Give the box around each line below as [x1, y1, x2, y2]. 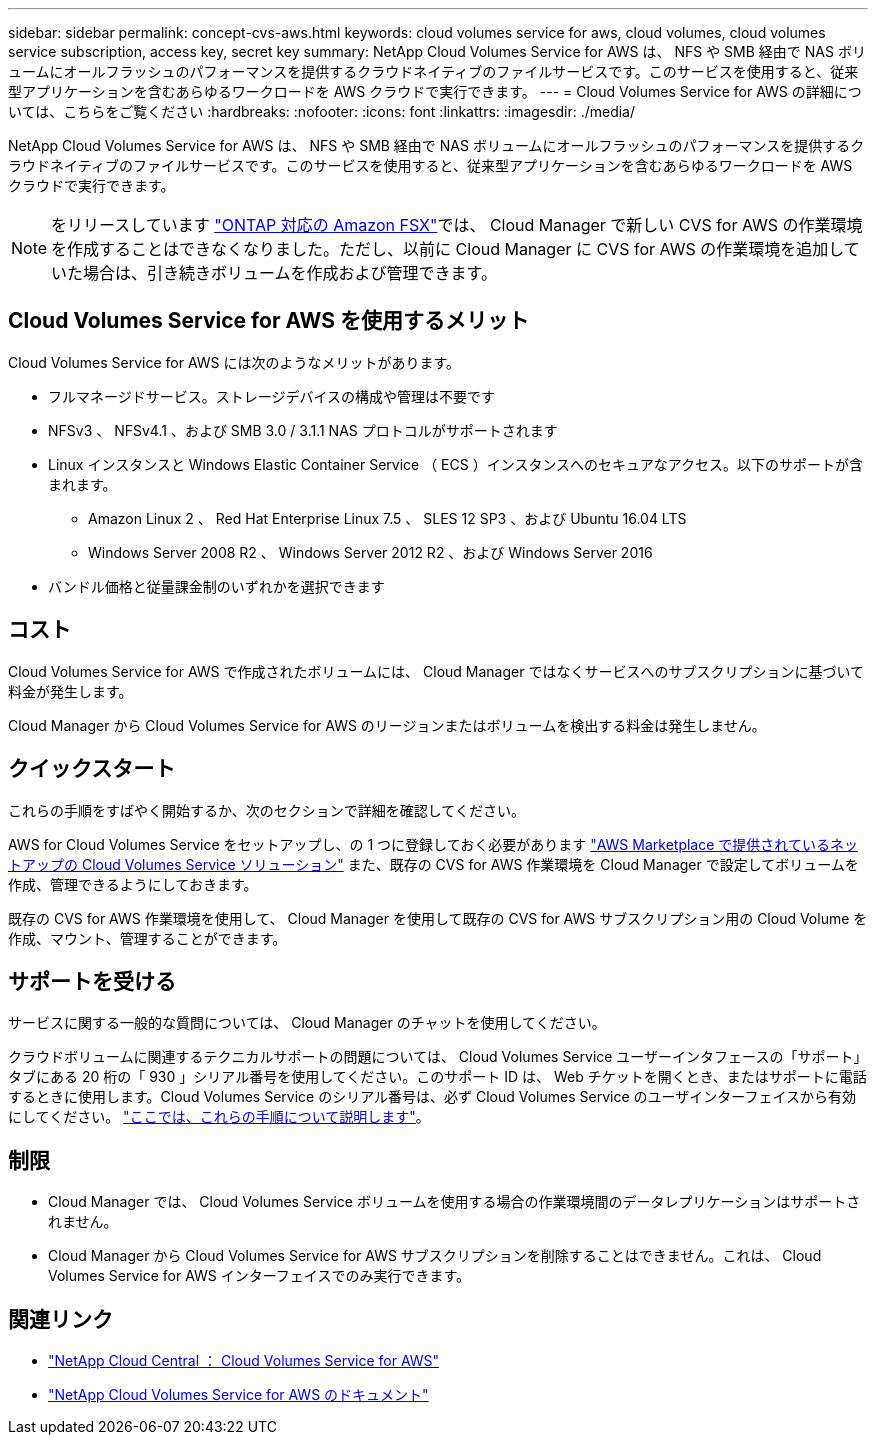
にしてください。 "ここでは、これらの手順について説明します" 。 [8, 1108, 430, 1126]
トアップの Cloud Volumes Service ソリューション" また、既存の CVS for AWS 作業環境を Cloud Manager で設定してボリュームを [8, 855, 859, 873]
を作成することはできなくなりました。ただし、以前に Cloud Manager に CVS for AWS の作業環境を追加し [51, 239, 844, 259]
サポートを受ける [8, 968, 176, 994]
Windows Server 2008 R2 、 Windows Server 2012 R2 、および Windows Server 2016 [88, 543, 653, 561]
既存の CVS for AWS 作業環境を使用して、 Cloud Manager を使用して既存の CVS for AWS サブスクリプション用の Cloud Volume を [8, 909, 868, 927]
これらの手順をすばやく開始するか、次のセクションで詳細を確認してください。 [8, 801, 525, 819]
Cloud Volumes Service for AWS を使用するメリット [8, 308, 529, 334]
